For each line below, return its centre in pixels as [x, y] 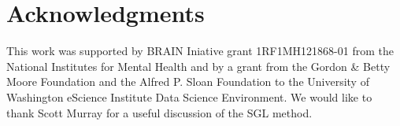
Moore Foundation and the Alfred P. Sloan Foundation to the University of [188, 82]
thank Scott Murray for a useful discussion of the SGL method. [159, 112]
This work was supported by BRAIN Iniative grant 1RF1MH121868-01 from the [200, 51]
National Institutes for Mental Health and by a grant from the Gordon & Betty [198, 66]
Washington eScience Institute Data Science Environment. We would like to [189, 96]
